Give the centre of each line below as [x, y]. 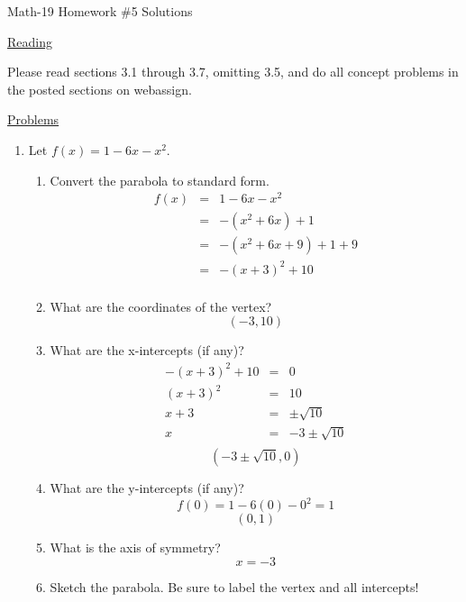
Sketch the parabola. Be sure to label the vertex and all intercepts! [234, 587]
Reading [30, 41]
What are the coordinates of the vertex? [161, 306]
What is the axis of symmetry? [135, 547]
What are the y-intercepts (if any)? [147, 488]
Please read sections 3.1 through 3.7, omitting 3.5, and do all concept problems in [233, 72]
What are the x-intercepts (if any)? [147, 350]
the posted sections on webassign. [100, 89]
